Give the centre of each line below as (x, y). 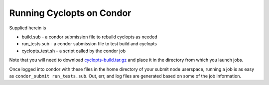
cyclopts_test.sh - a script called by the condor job (74, 51)
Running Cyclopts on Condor (70, 13)
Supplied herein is (28, 28)
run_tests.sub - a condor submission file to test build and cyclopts (89, 44)
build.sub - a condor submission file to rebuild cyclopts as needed (89, 37)
